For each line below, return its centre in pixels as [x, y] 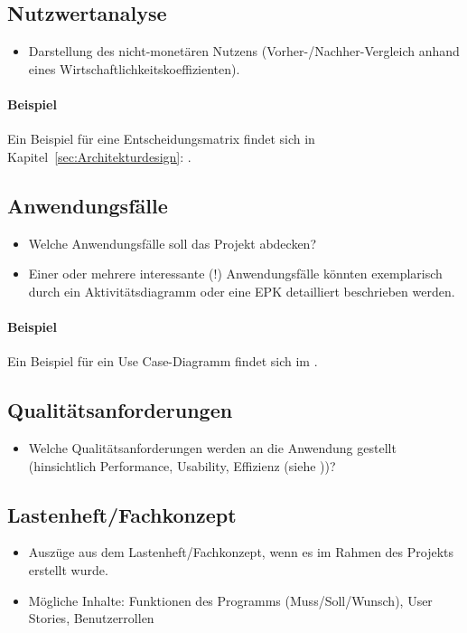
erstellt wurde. [68, 569]
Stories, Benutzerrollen [91, 618]
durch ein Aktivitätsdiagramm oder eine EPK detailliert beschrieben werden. [242, 291]
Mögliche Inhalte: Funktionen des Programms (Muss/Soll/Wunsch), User [230, 600]
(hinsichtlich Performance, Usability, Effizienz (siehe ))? [182, 465]
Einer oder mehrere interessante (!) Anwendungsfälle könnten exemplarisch [235, 274]
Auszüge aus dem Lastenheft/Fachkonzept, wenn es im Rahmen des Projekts [241, 552]
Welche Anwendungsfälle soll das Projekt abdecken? [172, 243]
